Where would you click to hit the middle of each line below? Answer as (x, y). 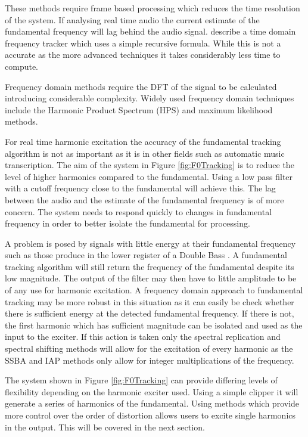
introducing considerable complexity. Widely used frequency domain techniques (150, 98)
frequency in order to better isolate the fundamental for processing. (127, 223)
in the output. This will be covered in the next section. (105, 427)
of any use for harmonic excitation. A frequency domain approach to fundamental (154, 290)
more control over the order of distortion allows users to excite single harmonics (150, 415)
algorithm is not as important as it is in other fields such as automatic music (145, 153)
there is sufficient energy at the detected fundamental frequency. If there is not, (150, 313)
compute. (21, 66)
